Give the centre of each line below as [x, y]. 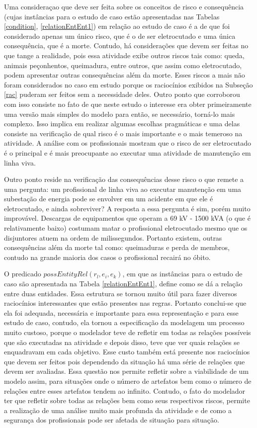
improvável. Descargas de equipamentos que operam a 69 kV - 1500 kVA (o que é [127, 218]
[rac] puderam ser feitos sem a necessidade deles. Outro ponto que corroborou [122, 94]
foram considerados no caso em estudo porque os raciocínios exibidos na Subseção [128, 84]
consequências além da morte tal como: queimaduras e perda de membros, [117, 247]
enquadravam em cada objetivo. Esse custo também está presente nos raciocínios [127, 352]
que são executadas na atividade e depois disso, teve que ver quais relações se [122, 342]
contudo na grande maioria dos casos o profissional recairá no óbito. [107, 257]
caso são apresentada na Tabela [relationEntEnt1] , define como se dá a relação [123, 284]
